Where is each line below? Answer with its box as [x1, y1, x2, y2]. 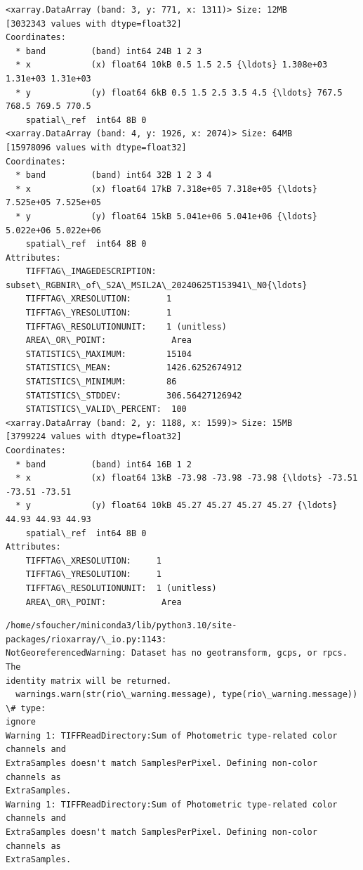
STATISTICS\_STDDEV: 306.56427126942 [25, 390, 242, 401]
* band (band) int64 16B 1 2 [15, 459, 192, 469]
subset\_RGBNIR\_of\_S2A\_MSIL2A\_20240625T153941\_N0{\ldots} [6, 280, 308, 290]
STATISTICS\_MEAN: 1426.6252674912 [25, 363, 242, 373]
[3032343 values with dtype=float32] [6, 18, 182, 29]
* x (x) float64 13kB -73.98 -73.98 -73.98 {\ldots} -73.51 [15, 473, 358, 483]
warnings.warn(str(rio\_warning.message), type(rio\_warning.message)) [15, 689, 358, 700]
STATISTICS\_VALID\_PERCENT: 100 [25, 404, 187, 415]
